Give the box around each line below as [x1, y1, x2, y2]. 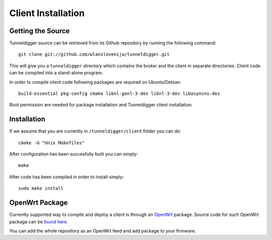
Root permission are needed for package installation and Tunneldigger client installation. [9, 102, 193, 108]
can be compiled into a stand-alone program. [9, 70, 103, 76]
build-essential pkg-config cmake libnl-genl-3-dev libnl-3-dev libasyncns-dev [18, 91, 220, 96]
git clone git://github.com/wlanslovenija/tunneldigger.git [18, 52, 170, 57]
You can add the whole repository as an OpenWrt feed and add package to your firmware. [9, 227, 196, 233]
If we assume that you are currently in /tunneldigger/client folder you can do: [9, 128, 181, 134]
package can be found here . [9, 218, 68, 224]
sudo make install [18, 186, 64, 191]
